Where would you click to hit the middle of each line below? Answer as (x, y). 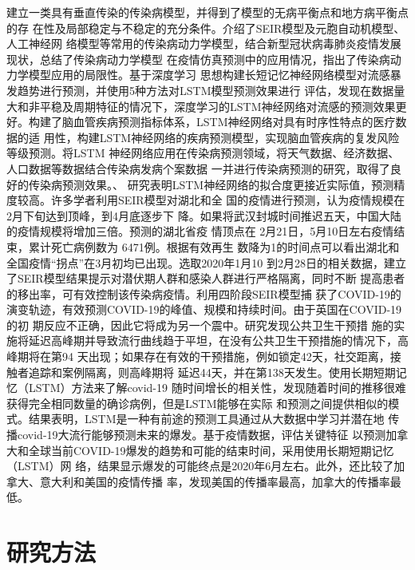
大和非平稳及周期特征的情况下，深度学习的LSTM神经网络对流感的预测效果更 (207, 106)
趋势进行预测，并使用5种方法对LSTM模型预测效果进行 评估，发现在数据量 (211, 90)
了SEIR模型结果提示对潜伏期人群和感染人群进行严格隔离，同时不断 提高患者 (206, 278)
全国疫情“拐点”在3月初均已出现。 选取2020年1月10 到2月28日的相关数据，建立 (206, 262)
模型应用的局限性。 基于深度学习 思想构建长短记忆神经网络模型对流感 (209, 75)
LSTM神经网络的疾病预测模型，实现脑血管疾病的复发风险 (249, 137)
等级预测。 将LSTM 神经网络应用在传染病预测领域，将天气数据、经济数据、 (203, 153)
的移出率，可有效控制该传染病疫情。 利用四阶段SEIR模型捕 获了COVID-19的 (204, 293)
